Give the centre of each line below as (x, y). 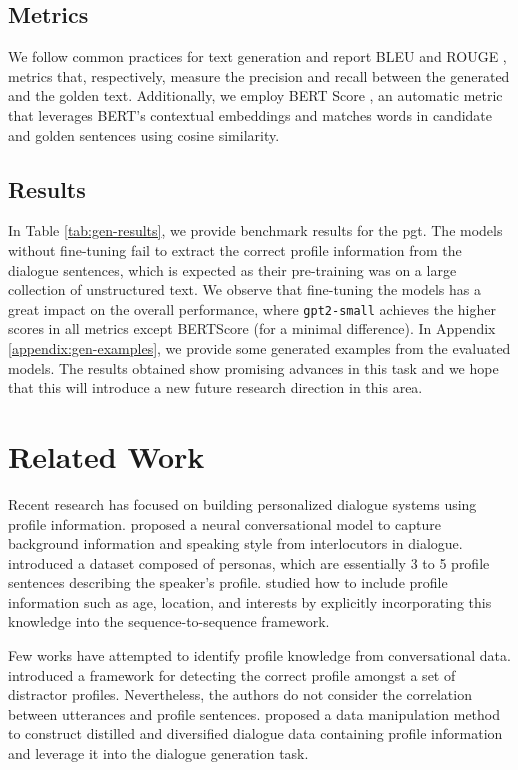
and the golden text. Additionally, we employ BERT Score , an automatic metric (255, 95)
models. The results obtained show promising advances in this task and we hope (253, 367)
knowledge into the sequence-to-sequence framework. (169, 621)
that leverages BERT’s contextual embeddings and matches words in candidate (250, 114)
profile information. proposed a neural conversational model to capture (224, 523)
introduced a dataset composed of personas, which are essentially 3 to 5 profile (249, 562)
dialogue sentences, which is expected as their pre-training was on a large (232, 269)
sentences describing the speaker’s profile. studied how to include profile (228, 582)
